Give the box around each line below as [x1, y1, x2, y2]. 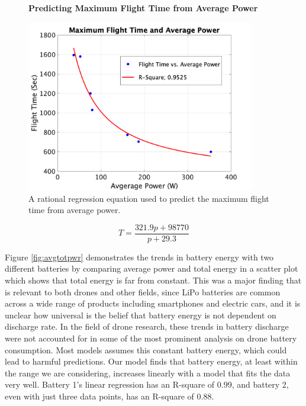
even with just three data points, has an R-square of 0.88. [5, 390, 214, 402]
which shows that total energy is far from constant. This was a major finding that [5, 274, 302, 286]
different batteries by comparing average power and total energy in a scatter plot [5, 262, 298, 275]
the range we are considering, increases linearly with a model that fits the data [5, 366, 291, 379]
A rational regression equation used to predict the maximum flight [28, 192, 269, 204]
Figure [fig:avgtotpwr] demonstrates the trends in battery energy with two [5, 250, 274, 263]
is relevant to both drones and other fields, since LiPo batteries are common [5, 285, 281, 298]
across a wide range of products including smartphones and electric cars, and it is [5, 297, 301, 310]
